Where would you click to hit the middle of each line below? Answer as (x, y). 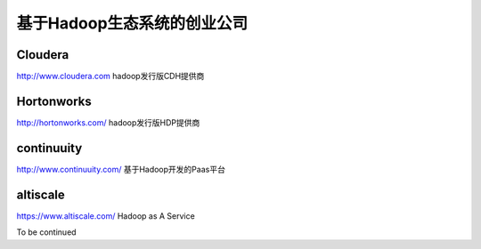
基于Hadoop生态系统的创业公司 (132, 23)
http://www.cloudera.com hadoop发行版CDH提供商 (110, 76)
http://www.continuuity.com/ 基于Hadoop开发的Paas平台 (121, 169)
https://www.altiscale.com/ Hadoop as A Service (106, 216)
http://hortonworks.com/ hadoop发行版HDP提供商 (108, 122)
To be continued (46, 232)
